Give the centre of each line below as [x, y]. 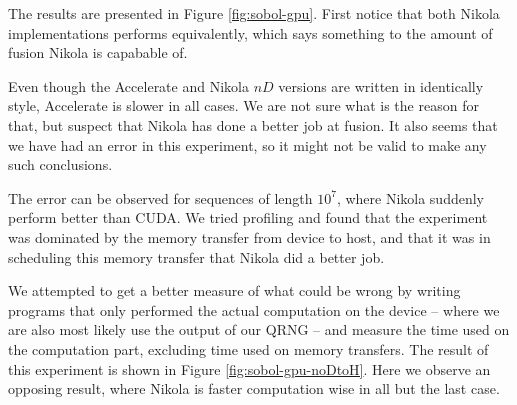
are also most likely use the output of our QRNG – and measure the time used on [259, 329]
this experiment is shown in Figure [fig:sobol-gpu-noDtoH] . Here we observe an [249, 368]
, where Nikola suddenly [410, 197]
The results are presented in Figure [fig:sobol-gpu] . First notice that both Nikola [254, 13]
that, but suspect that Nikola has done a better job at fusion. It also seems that [253, 124]
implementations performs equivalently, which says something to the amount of [250, 32]
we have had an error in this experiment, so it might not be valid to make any [247, 144]
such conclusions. [60, 164]
